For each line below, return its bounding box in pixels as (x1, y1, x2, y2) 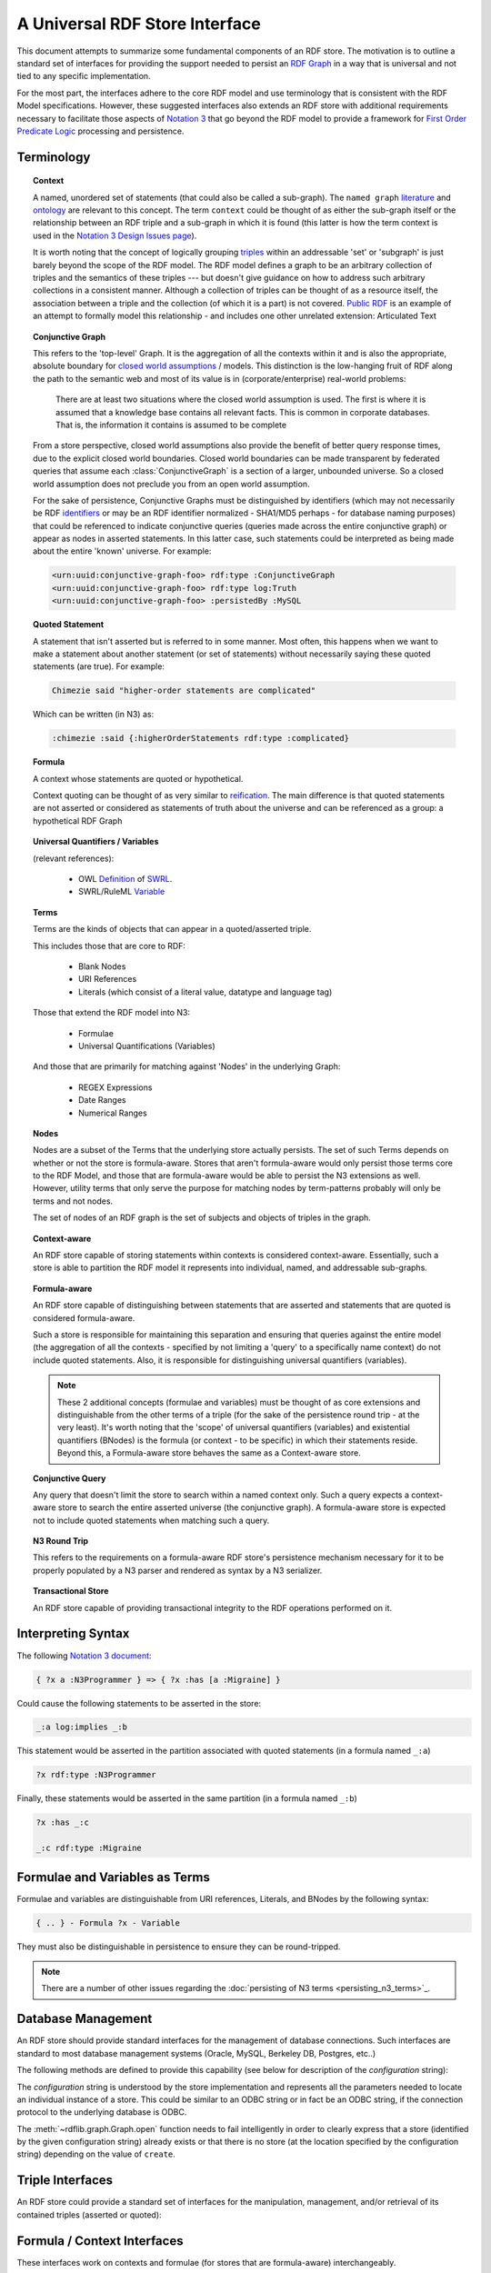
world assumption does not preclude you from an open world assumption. (33, 478, 310, 489)
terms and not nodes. (33, 1196, 114, 1207)
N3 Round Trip (33, 1536, 89, 1547)
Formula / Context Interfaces (16, 2233, 184, 2248)
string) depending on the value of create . (16, 2148, 176, 2159)
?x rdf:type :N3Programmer (35, 1769, 156, 1780)
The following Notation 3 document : (16, 1650, 152, 1661)
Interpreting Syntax (16, 1626, 130, 1641)
